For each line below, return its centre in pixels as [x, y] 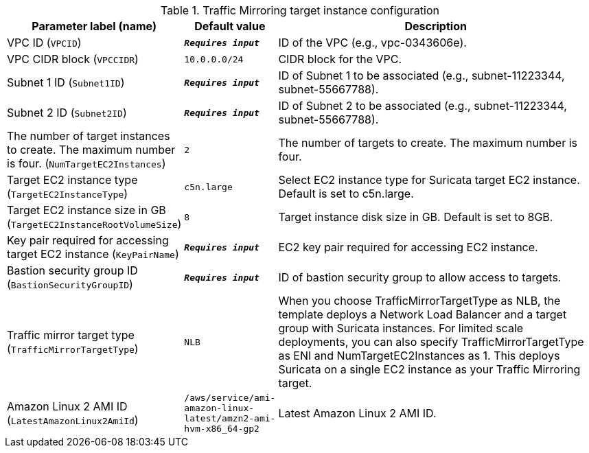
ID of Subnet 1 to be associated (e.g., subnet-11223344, [421, 75]
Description [436, 26]
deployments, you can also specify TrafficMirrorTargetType [431, 342]
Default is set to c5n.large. [346, 194]
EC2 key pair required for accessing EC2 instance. [408, 247]
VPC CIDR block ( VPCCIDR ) [73, 59]
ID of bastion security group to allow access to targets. [420, 277]
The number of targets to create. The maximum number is [428, 143]
